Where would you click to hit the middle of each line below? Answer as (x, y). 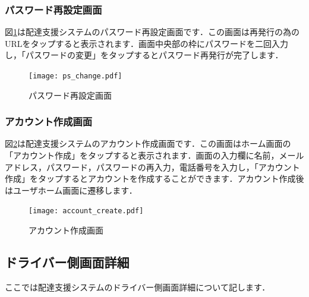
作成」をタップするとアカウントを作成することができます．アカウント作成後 (154, 178)
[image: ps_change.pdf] (75, 76)
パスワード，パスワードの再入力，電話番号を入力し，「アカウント (173, 167)
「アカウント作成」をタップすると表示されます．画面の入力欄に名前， (142, 155)
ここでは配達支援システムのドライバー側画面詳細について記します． (138, 287)
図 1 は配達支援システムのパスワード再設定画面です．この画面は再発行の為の (152, 32)
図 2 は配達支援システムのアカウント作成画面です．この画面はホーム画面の (148, 143)
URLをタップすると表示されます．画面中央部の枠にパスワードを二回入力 (146, 43)
